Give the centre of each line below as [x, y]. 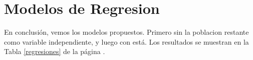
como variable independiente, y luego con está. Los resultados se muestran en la [126, 41]
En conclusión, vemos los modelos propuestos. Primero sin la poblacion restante [126, 32]
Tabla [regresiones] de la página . [55, 51]
